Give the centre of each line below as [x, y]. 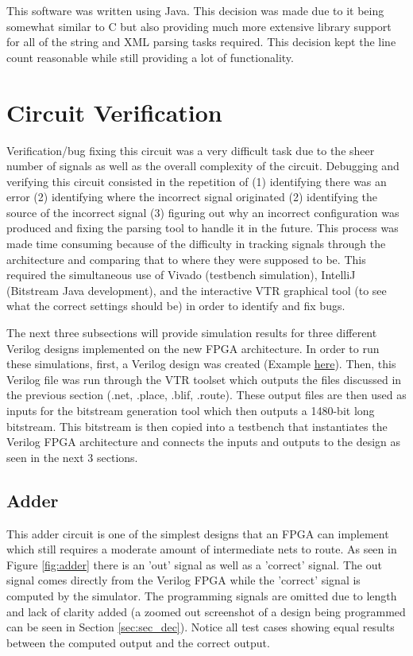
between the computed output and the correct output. [138, 642]
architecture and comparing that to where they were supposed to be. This [186, 259]
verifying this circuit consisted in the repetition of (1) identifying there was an [197, 181]
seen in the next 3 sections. [72, 457]
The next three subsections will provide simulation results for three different [192, 333]
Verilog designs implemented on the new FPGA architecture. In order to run [193, 348]
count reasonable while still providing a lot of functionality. [150, 57]
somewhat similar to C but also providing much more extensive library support [199, 26]
